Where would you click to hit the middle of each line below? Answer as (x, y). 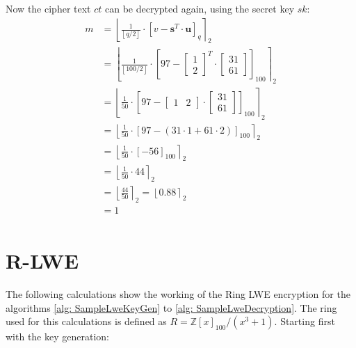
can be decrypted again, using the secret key (200, 8)
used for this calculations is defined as (86, 321)
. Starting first (305, 321)
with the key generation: (57, 337)
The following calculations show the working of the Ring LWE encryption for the (178, 294)
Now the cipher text (48, 8)
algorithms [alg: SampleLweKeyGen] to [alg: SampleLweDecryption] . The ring (171, 307)
